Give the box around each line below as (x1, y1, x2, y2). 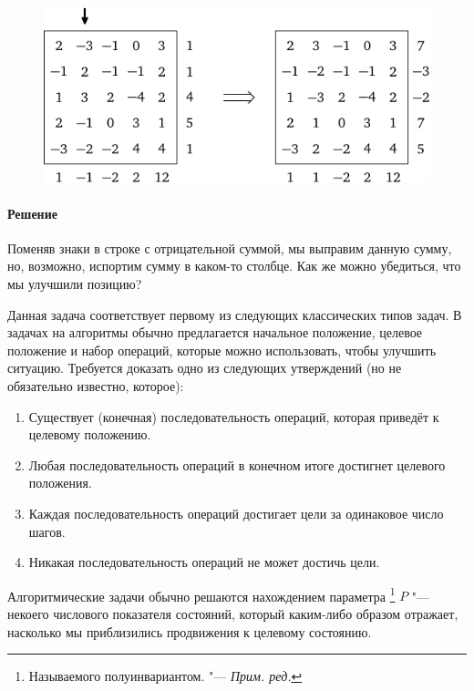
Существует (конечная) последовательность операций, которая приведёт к (28, 407, 439, 426)
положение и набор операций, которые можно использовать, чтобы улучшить (7, 340, 437, 359)
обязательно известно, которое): (7, 376, 184, 396)
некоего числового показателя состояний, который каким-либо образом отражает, (7, 604, 459, 624)
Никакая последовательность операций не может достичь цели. (28, 552, 380, 572)
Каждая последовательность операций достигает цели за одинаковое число (28, 504, 444, 523)
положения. (28, 473, 92, 492)
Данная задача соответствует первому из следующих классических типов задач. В (7, 304, 462, 324)
